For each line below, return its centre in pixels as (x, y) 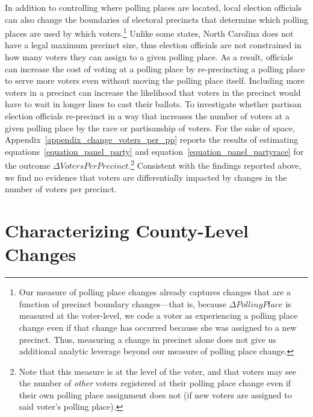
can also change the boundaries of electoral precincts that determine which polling (156, 19)
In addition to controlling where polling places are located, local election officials (153, 7)
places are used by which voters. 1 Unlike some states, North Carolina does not (149, 32)
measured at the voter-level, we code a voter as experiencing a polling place (158, 315)
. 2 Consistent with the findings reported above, (215, 165)
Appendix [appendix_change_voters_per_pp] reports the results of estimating (152, 140)
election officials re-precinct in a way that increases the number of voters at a (147, 116)
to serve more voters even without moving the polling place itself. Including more (155, 80)
